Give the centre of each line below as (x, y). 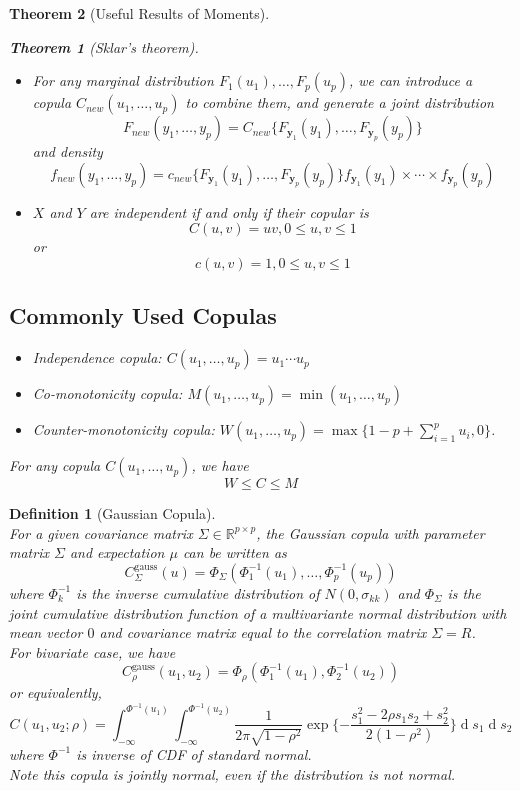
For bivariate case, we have (92, 651)
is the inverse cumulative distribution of (198, 592)
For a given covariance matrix (101, 532)
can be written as (234, 552)
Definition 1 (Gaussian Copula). (112, 513)
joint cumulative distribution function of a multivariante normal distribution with (258, 612)
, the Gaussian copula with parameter (370, 532)
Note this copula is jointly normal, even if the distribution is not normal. (232, 773)
